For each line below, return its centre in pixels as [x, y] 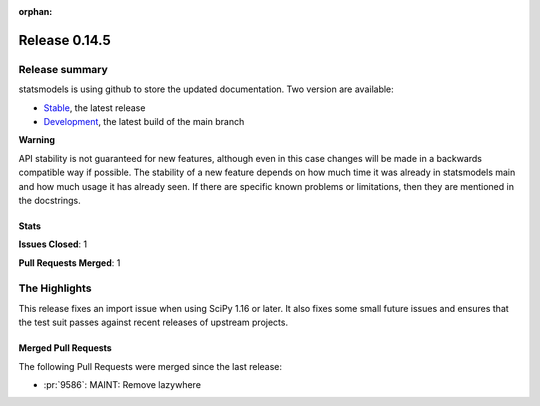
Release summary [63, 69]
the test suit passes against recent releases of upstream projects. [153, 322]
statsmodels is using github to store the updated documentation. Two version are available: [206, 89]
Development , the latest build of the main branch [144, 121]
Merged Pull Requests [65, 348]
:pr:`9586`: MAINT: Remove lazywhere [122, 384]
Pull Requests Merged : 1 [69, 262]
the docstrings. [49, 200]
